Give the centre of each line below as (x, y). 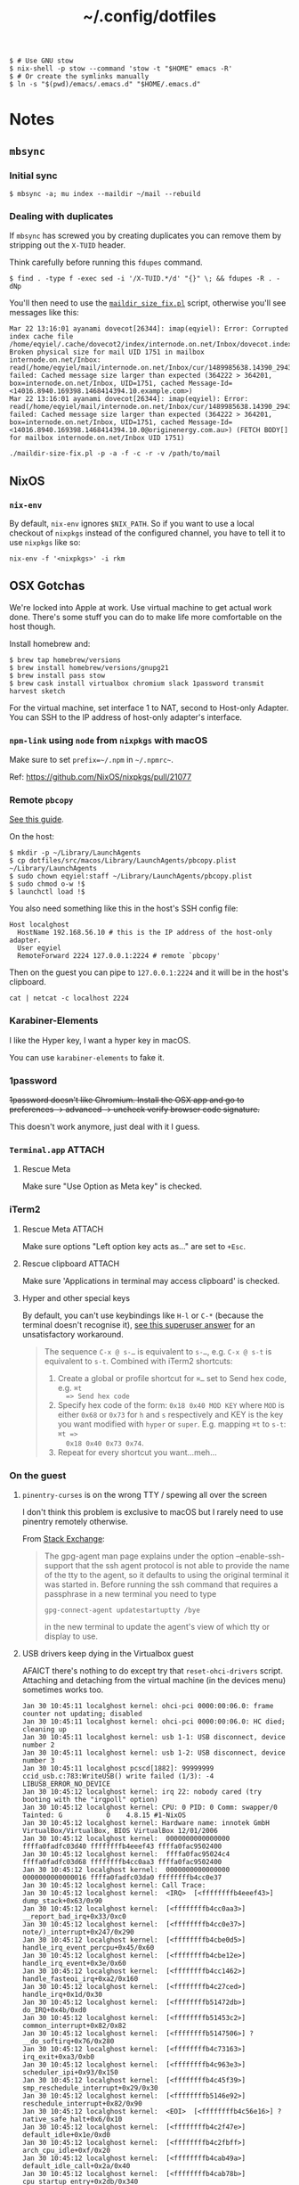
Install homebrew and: (50, 643)
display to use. (71, 1636)
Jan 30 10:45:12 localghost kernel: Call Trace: (114, 1885)
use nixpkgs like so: (45, 543)
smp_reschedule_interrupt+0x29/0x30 (90, 2088)
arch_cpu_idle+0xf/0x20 (66, 2150)
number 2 (38, 1745)
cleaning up (44, 1729)
